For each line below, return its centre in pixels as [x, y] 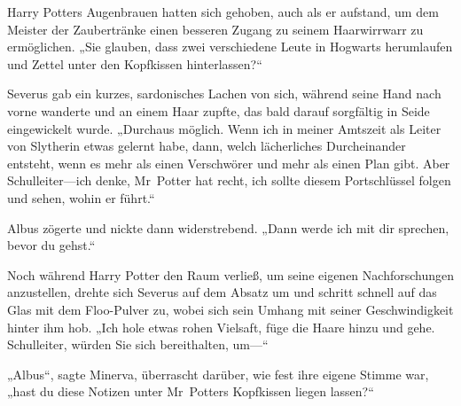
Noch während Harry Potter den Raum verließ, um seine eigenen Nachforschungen [230, 274]
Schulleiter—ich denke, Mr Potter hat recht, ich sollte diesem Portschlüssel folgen [229, 180]
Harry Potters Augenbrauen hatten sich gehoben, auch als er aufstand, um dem [223, 12]
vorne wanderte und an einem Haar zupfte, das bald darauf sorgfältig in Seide [219, 110]
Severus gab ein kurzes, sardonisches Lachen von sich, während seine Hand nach [224, 94]
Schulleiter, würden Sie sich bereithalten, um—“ [138, 344]
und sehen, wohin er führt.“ [81, 197]
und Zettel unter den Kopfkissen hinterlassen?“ [135, 63]
